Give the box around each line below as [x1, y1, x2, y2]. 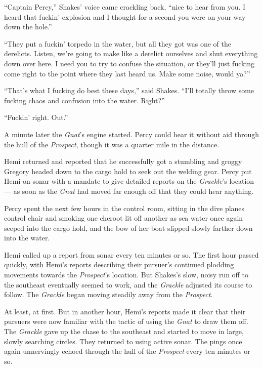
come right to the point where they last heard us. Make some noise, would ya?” [4, 68, 250, 78]
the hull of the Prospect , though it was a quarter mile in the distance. [4, 139, 220, 149]
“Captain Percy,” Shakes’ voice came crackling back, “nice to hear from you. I [4, 2, 246, 12]
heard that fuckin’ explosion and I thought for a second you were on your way [4, 11, 246, 22]
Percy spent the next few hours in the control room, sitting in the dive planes [4, 202, 245, 213]
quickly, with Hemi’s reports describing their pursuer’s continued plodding [4, 259, 234, 270]
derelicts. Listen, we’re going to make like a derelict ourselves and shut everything [4, 48, 258, 59]
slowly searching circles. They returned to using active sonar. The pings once [4, 336, 242, 346]
